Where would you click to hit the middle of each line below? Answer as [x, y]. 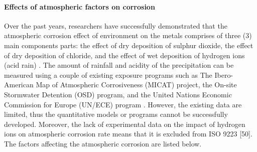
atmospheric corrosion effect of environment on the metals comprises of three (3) [128, 35]
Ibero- [224, 74]
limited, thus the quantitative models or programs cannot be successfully [116, 114]
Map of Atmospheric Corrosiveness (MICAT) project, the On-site [136, 85]
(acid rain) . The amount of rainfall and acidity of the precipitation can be [119, 65]
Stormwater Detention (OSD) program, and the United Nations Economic [118, 94]
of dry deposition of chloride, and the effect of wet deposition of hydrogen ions [124, 55]
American [19, 85]
